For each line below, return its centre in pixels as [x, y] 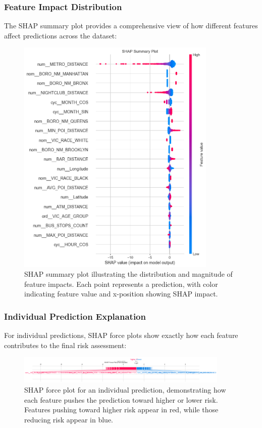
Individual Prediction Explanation [75, 316]
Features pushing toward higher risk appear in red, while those [121, 410]
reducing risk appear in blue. [69, 419]
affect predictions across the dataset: [61, 35]
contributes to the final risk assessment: [65, 345]
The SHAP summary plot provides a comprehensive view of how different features [131, 26]
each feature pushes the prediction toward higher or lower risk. [121, 399]
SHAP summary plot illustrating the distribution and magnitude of [128, 274]
